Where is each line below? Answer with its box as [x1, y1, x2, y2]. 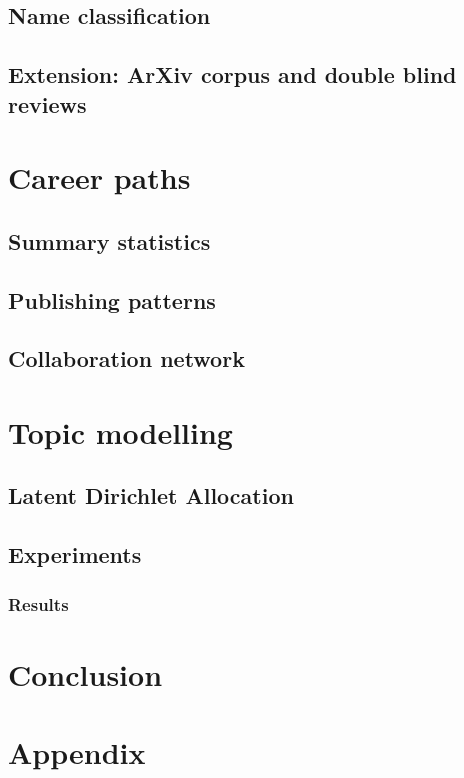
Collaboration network [8, 343, 245, 374]
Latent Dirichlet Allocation [8, 480, 294, 511]
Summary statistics [8, 225, 211, 256]
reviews [8, 88, 87, 119]
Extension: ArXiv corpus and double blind [8, 59, 457, 90]
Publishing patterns [8, 284, 216, 315]
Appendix [8, 732, 146, 773]
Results [8, 591, 69, 616]
